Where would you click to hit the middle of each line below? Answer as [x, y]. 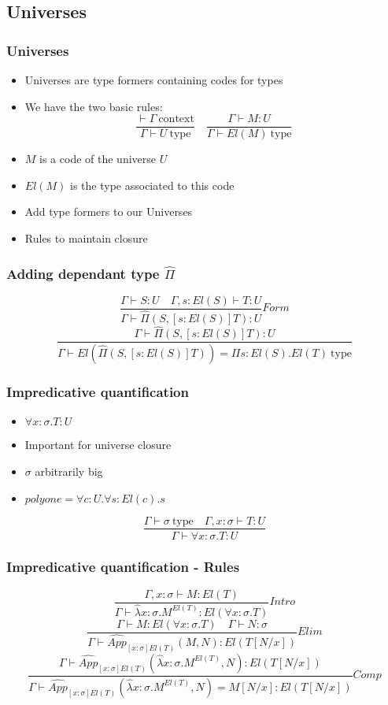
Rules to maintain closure [86, 238]
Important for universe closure [98, 445]
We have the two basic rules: [94, 106]
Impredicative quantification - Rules [123, 567]
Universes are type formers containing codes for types [154, 80]
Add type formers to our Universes [109, 211]
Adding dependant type [83, 273]
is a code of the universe [98, 159]
